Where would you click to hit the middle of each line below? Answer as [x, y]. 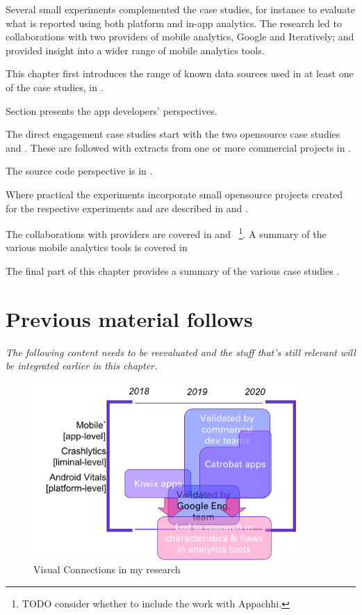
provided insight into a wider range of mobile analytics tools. [135, 50]
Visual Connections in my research [107, 569]
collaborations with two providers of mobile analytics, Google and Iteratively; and [180, 37]
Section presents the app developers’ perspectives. [112, 110]
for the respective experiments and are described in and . [127, 208]
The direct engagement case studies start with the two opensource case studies [173, 134]
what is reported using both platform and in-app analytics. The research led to [174, 23]
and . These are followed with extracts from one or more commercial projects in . [179, 147]
